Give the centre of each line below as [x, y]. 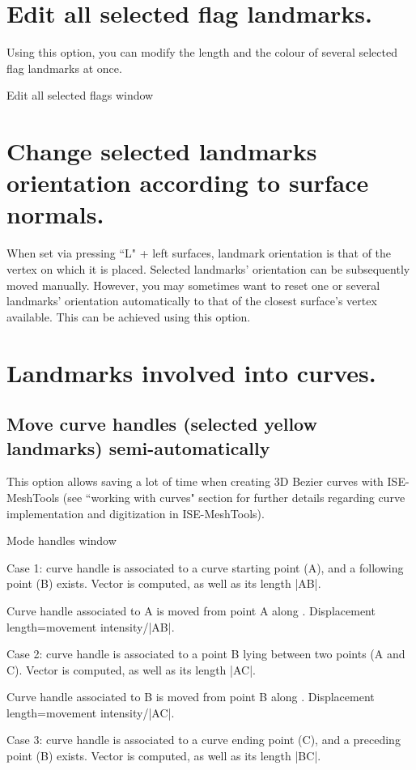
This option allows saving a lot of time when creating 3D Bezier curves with [195, 481]
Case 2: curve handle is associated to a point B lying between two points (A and [206, 654]
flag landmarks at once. [64, 68]
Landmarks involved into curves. [191, 372]
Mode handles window [62, 540]
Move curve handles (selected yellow [162, 424]
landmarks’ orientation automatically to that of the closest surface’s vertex [192, 301]
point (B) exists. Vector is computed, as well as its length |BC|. [164, 756]
